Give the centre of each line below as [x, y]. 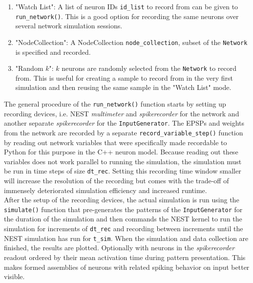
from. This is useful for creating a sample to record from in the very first [124, 77]
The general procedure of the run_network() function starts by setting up [115, 104]
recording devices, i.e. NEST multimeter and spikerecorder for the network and [122, 113]
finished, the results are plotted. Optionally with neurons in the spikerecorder [119, 248]
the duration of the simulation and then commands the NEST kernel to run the [123, 219]
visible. [14, 276]
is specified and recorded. [53, 52]
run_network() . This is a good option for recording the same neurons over [127, 16]
